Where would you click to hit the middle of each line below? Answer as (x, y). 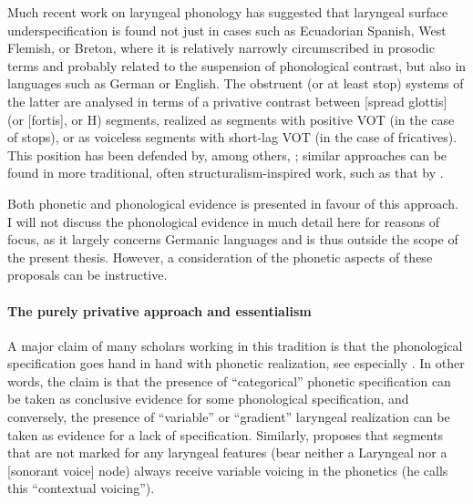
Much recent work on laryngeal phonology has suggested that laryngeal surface (228, 12)
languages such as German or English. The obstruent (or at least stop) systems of (236, 83)
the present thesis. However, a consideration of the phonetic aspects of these (220, 257)
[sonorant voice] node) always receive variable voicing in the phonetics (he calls (228, 470)
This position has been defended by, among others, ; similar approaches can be (227, 154)
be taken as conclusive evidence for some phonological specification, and (208, 399)
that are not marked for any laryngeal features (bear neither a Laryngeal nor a (227, 453)
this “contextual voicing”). (81, 488)
